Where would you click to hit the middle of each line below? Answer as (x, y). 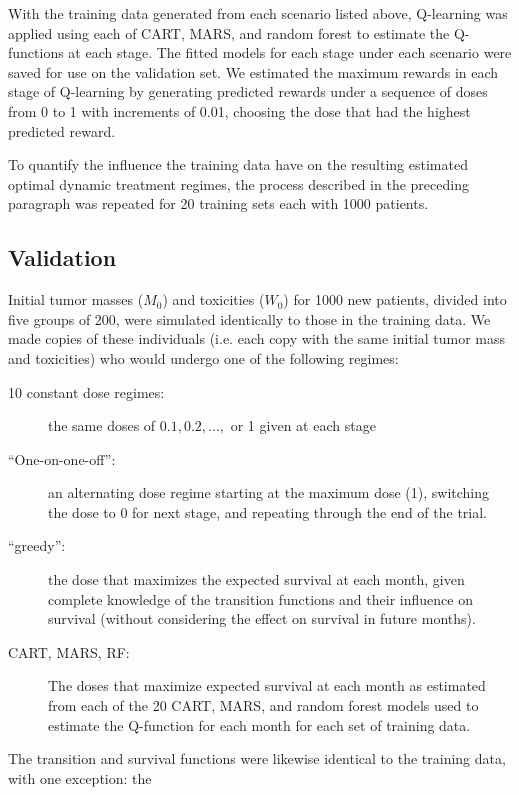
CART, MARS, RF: (69, 651)
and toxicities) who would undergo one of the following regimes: (203, 357)
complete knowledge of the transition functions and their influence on (260, 598)
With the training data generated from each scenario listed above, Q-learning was (258, 13)
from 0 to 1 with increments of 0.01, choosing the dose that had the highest (239, 110)
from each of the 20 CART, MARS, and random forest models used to (263, 705)
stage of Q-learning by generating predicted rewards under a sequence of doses (248, 91)
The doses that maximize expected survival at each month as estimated (267, 685)
